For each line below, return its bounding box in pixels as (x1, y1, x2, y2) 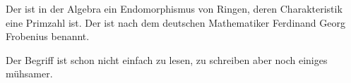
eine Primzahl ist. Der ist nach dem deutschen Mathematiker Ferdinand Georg (6, 15, 345, 30)
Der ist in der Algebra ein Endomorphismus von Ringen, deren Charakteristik (6, 1, 343, 15)
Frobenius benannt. (6, 29, 90, 44)
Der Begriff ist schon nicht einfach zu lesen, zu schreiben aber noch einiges (6, 52, 328, 67)
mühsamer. (6, 66, 53, 81)
